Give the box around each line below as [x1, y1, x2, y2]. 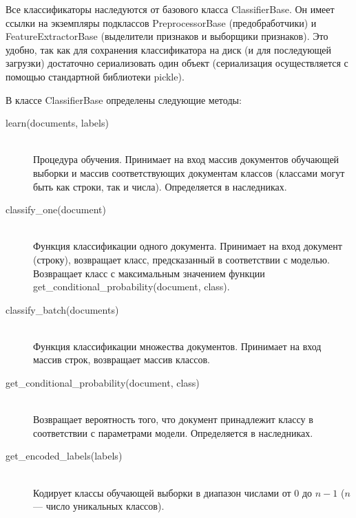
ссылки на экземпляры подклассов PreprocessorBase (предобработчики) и [6, 15, 317, 30]
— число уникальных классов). [33, 499, 165, 513]
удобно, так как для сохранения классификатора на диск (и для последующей [6, 42, 332, 56]
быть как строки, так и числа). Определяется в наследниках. [33, 179, 287, 193]
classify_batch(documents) [6, 302, 119, 316]
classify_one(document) [6, 202, 106, 217]
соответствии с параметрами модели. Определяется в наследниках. [33, 425, 313, 440]
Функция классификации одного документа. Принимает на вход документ [33, 239, 342, 253]
